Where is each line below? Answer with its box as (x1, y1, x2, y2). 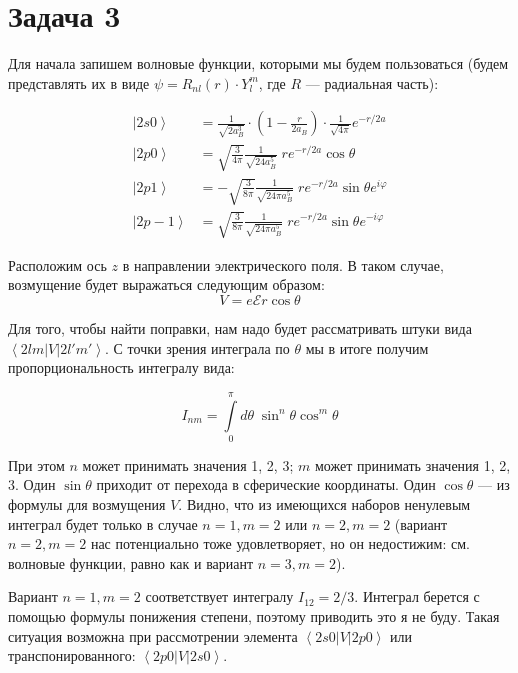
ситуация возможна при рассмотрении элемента (8, 625, 298, 646)
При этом (8, 454, 65, 475)
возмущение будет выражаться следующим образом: (8, 274, 325, 295)
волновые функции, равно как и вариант (8, 552, 254, 573)
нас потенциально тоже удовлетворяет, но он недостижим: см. (90, 533, 470, 554)
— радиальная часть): (305, 72, 439, 93)
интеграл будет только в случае (8, 513, 198, 534)
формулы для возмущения (8, 494, 166, 515)
